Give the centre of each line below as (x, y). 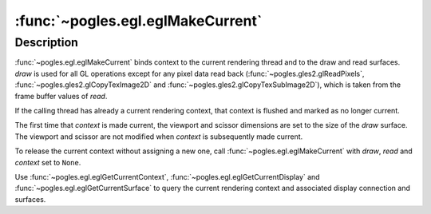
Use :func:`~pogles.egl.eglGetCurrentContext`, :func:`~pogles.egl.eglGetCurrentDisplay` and (167, 176)
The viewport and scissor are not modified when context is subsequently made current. (159, 137)
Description (47, 42)
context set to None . (48, 162)
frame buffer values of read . (61, 96)
